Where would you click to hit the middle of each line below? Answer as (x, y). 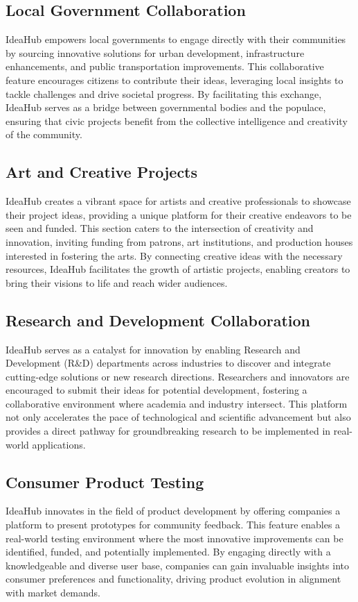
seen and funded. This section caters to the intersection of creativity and (160, 228)
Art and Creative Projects (102, 172)
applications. (59, 444)
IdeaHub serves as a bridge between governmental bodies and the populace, (166, 107)
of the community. (44, 134)
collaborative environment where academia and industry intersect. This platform (177, 403)
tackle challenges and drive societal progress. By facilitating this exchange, (164, 93)
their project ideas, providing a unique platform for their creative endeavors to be (179, 214)
